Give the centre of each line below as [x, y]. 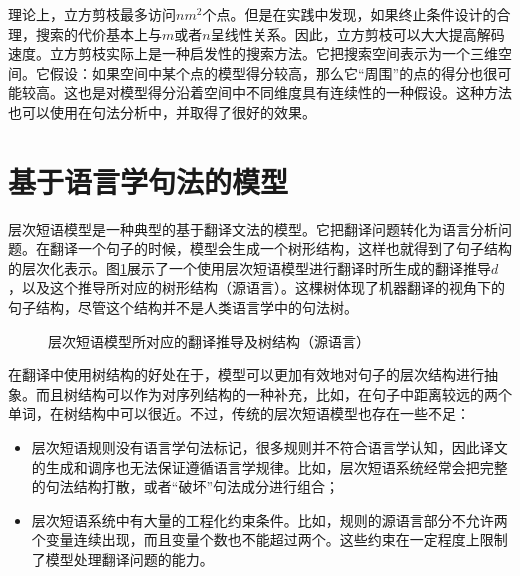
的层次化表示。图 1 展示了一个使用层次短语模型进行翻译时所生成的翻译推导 [249, 267]
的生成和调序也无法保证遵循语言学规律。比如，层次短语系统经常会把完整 [269, 466]
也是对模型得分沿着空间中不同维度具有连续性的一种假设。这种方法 [294, 92]
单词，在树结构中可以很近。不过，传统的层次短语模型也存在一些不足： [239, 413]
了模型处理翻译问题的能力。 [122, 559]
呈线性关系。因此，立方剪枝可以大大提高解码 [357, 33]
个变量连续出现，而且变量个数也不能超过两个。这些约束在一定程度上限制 [269, 539]
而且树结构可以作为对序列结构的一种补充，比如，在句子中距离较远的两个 [273, 393]
